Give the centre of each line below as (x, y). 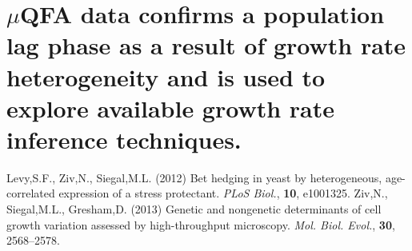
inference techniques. (124, 139)
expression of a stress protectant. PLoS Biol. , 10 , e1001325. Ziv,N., (223, 193)
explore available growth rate (171, 108)
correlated (31, 193)
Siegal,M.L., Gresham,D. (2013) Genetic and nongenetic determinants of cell (194, 209)
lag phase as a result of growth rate (206, 45)
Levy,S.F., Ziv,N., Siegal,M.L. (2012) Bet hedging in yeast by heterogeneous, (194, 177)
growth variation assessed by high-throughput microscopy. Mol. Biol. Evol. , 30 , (201, 224)
